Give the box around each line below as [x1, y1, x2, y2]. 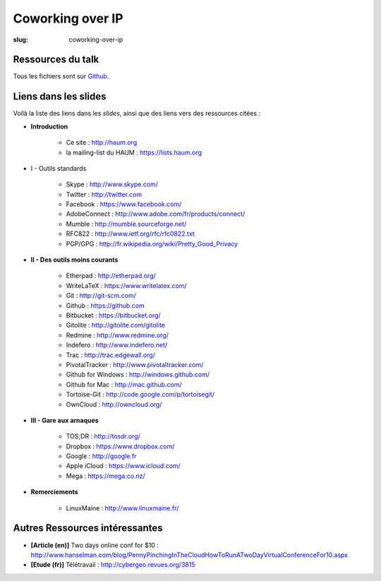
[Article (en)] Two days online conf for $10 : [30, 541, 159, 549]
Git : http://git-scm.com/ [66, 292, 137, 300]
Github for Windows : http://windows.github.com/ [66, 371, 210, 379]
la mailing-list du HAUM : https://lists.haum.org [66, 148, 202, 157]
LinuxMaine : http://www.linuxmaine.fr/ [66, 503, 179, 512]
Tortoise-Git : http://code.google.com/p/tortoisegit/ [66, 390, 215, 399]
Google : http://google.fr [66, 452, 137, 460]
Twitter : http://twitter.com [66, 190, 143, 198]
